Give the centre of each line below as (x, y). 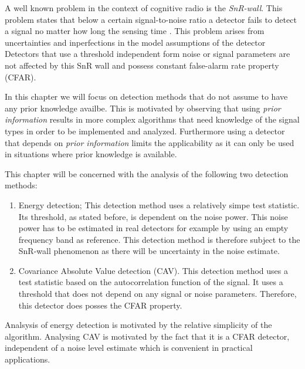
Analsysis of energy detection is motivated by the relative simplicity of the (138, 325)
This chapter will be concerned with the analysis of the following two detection (147, 173)
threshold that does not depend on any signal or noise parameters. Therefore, (157, 294)
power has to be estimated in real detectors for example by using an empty (153, 228)
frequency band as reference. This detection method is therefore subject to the (159, 239)
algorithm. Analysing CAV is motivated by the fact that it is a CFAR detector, (147, 336)
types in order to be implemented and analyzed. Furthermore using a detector (145, 131)
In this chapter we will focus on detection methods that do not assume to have (146, 97)
